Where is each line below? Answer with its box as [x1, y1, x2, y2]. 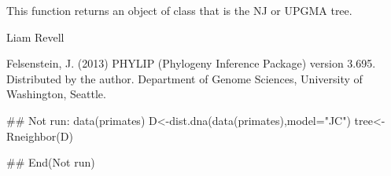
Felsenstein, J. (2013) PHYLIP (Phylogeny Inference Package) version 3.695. [6, 55, 376, 71]
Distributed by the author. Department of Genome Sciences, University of [6, 70, 363, 86]
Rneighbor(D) [6, 127, 73, 144]
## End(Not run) [6, 154, 95, 170]
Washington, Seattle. [6, 86, 106, 102]
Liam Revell [6, 28, 65, 45]
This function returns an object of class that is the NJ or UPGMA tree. [6, 2, 352, 18]
